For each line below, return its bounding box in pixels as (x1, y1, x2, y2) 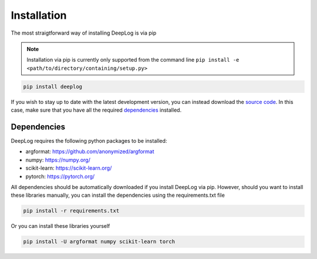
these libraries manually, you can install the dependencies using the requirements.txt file (11, 191, 225, 199)
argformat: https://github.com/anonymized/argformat (25, 148, 155, 155)
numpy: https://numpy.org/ (25, 156, 90, 163)
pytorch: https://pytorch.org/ (25, 173, 95, 180)
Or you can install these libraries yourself (11, 223, 110, 230)
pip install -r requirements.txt (23, 207, 120, 214)
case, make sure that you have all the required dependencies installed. (11, 106, 182, 114)
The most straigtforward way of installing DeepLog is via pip (11, 29, 157, 36)
